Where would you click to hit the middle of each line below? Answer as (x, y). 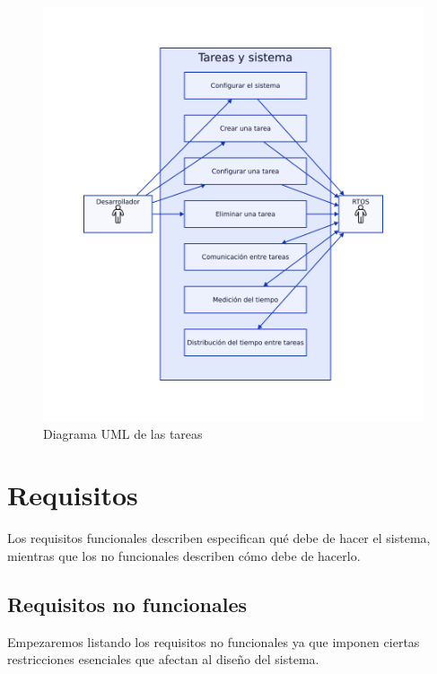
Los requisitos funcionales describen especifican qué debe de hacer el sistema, (219, 538)
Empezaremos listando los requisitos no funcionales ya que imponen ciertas (214, 641)
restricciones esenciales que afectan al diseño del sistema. (163, 659)
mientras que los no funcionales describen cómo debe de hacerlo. (184, 555)
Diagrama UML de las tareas (123, 433)
